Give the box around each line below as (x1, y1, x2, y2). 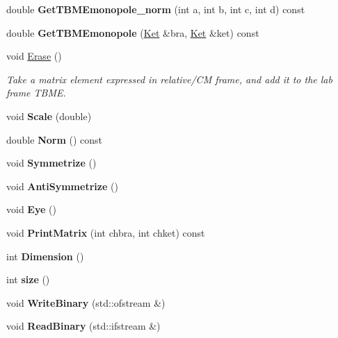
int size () (6, 272, 50, 287)
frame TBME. (6, 85, 66, 100)
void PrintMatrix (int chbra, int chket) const (6, 225, 205, 239)
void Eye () (6, 202, 56, 217)
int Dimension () (6, 248, 84, 263)
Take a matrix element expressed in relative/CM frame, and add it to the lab (6, 71, 332, 86)
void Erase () (6, 49, 62, 63)
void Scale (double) (6, 108, 92, 123)
